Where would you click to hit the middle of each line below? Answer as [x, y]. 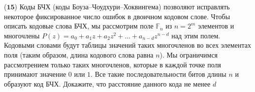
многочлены [22, 35]
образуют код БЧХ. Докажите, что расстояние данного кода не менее [107, 83]
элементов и [216, 26]
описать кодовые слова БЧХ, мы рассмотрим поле [79, 26]
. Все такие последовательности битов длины [159, 74]
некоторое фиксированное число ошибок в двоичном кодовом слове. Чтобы [117, 16]
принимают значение [35, 74]
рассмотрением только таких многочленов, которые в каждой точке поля [112, 64]
